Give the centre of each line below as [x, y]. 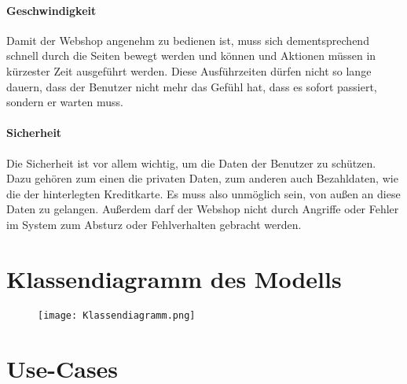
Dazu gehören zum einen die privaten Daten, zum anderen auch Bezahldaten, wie [202, 178]
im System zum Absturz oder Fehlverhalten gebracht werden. [154, 224]
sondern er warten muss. [65, 102]
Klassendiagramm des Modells [174, 278]
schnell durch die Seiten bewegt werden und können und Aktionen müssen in [191, 55]
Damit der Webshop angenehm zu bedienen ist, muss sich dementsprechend [188, 40]
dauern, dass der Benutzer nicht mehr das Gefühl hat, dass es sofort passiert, [192, 86]
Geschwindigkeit [51, 10]
